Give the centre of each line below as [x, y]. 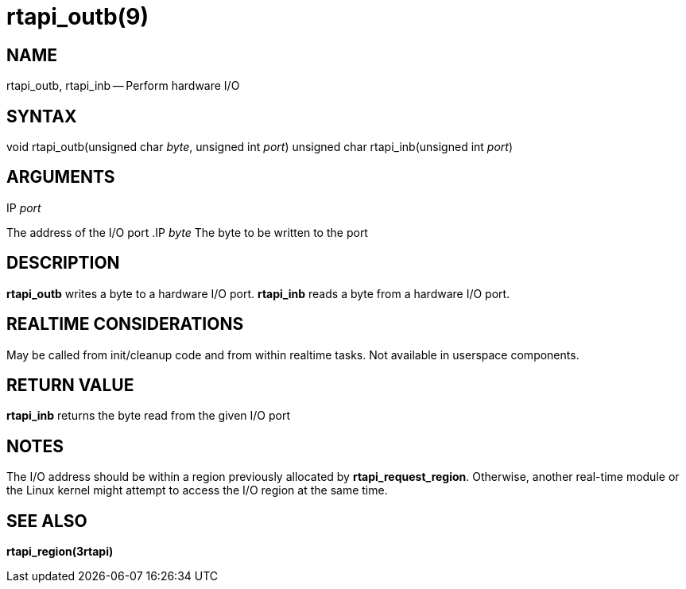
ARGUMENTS [61, 177]
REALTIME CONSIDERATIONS [125, 324]
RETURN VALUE [70, 385]
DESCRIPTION [63, 263]
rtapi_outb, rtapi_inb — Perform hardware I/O [123, 86]
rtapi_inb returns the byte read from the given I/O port [149, 416]
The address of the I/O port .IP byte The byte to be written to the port [187, 232]
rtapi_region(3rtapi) [60, 552]
